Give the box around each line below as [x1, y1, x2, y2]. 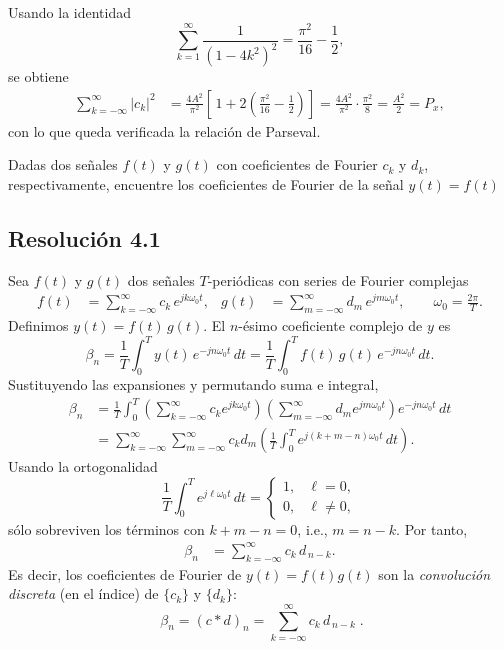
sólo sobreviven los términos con [8, 518, 205, 539]
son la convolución [378, 563, 491, 584]
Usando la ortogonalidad [8, 456, 158, 477]
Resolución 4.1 [8, 222, 161, 253]
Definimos [8, 315, 69, 336]
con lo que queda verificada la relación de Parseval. [8, 120, 321, 141]
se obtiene [8, 66, 69, 87]
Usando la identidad [8, 2, 131, 22]
